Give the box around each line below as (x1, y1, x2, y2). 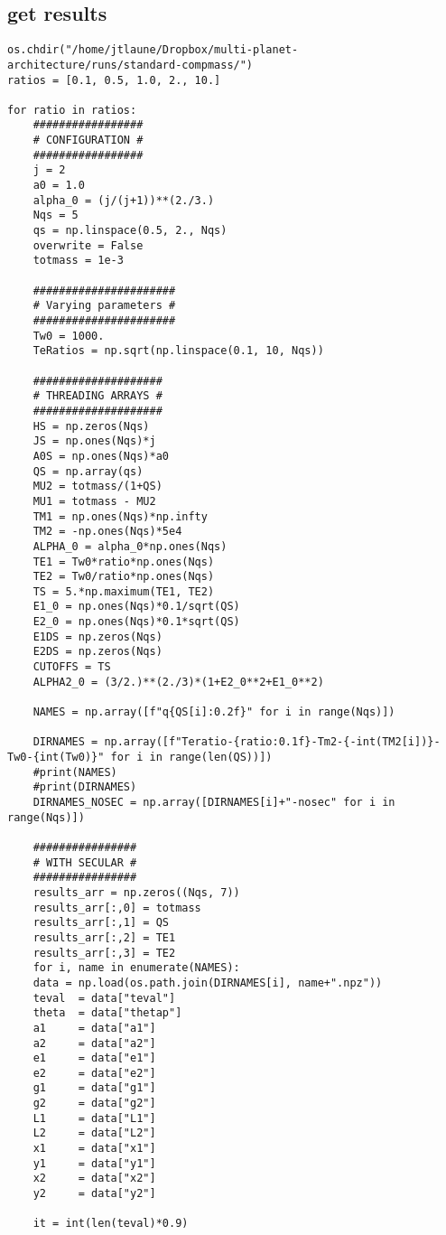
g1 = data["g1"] (33, 1081, 156, 1095)
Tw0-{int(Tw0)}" (7, 751, 105, 764)
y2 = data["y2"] (33, 1187, 156, 1201)
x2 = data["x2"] (33, 1172, 156, 1185)
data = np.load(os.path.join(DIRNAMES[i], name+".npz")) (33, 976, 383, 989)
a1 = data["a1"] (33, 1021, 156, 1034)
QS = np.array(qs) (33, 464, 144, 478)
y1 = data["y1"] (33, 1156, 156, 1170)
